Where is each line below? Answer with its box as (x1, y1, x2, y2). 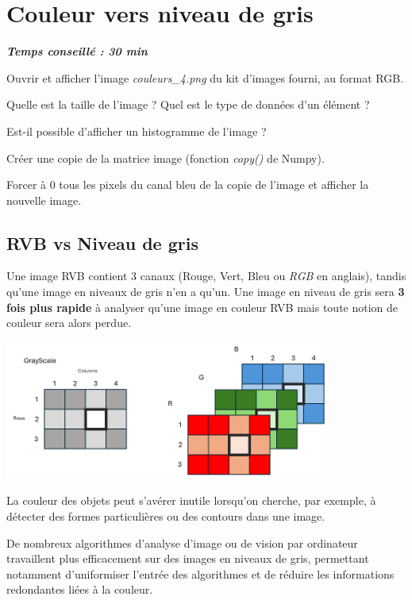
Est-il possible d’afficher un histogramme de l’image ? (6, 122, 267, 139)
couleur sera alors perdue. (6, 314, 132, 331)
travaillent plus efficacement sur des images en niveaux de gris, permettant (6, 550, 369, 567)
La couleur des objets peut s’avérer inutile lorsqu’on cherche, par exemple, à (6, 492, 376, 509)
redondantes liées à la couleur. (6, 581, 153, 598)
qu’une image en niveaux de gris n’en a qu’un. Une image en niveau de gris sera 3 (6, 283, 405, 300)
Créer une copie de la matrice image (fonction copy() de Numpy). (6, 149, 325, 166)
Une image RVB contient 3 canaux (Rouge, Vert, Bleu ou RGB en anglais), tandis (6, 267, 406, 284)
